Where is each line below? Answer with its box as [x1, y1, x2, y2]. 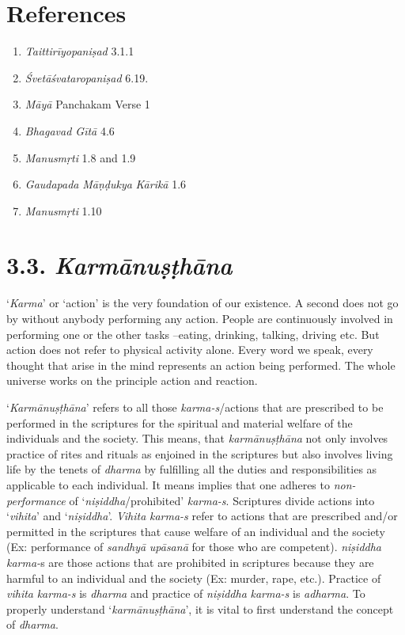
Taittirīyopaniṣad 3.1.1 [25, 43, 134, 59]
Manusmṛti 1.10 [25, 202, 102, 219]
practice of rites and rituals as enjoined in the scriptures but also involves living [6, 445, 393, 462]
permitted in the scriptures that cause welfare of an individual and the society [6, 523, 385, 539]
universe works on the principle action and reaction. [6, 372, 258, 389]
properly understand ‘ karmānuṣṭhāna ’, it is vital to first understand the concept [6, 600, 394, 617]
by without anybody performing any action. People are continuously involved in [6, 310, 393, 326]
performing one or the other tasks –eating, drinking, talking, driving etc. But [6, 325, 380, 342]
